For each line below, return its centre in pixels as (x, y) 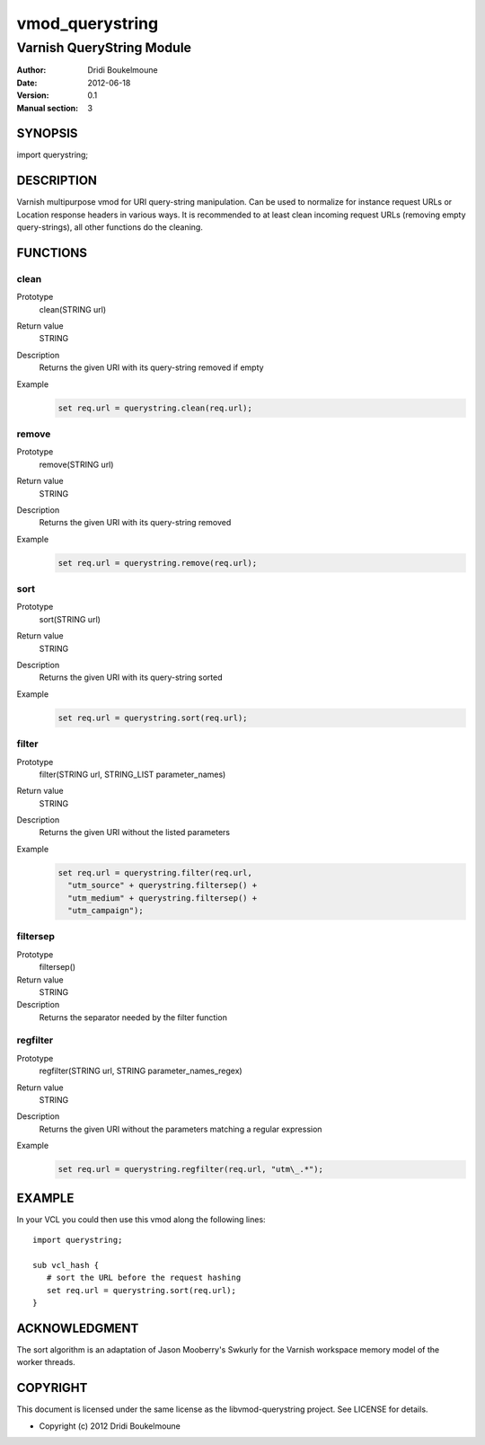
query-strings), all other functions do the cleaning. (110, 227)
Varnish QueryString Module (104, 48)
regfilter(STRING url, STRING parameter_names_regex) (141, 1071)
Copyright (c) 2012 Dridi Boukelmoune (110, 1426)
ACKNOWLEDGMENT (78, 1328)
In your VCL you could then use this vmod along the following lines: (141, 1219)
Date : (27, 83)
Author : (31, 70)
